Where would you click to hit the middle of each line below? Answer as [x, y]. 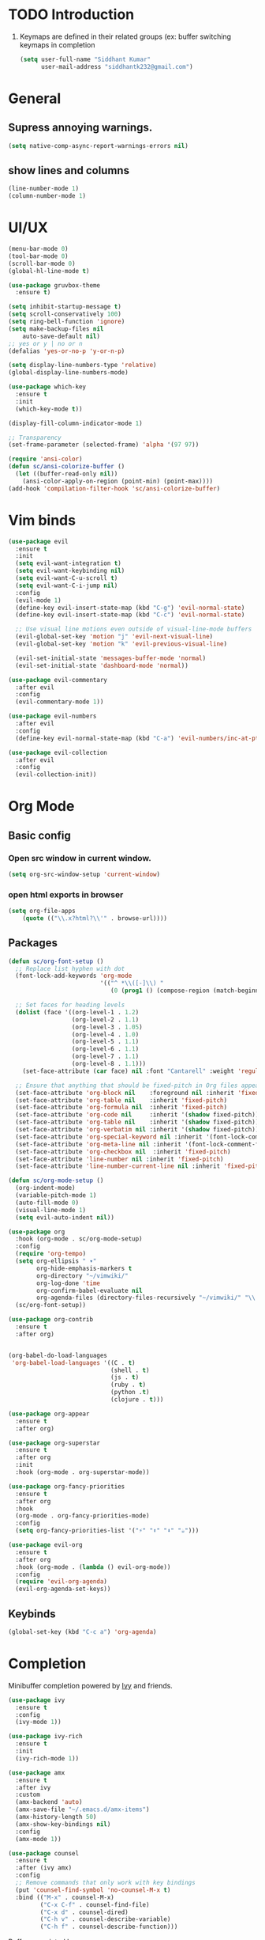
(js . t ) [125, 1377]
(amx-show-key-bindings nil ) [63, 1824]
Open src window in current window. [80, 858]
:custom [28, 1795]
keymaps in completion [57, 44]
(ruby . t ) [128, 1385]
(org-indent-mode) [46, 1188]
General [35, 99]
